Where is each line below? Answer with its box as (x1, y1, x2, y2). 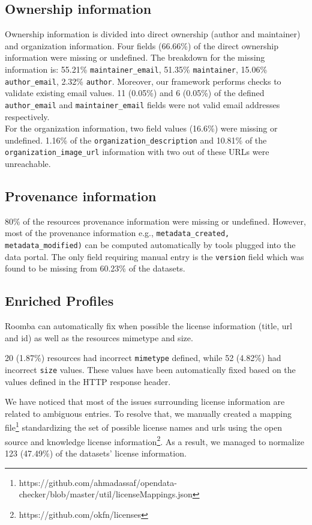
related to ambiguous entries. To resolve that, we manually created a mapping (5, 407, 292, 419)
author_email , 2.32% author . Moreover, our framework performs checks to (5, 74, 281, 87)
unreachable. (5, 157, 51, 170)
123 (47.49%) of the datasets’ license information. (5, 446, 187, 459)
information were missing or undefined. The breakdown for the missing (5, 51, 265, 64)
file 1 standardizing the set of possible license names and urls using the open (5, 419, 282, 434)
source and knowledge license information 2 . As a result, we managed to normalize (5, 433, 304, 448)
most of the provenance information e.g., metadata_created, (5, 226, 230, 239)
